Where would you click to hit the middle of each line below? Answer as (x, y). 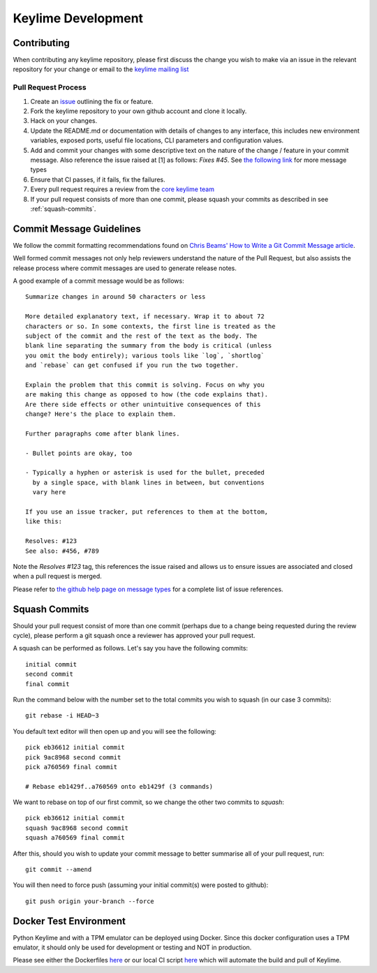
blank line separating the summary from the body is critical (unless (149, 346)
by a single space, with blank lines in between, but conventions (148, 482)
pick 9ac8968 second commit (73, 757)
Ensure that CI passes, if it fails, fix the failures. (98, 179)
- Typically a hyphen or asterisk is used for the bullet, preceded (145, 473)
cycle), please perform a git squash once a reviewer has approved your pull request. (134, 635)
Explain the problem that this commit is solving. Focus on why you (145, 385)
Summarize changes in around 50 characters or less (116, 297)
